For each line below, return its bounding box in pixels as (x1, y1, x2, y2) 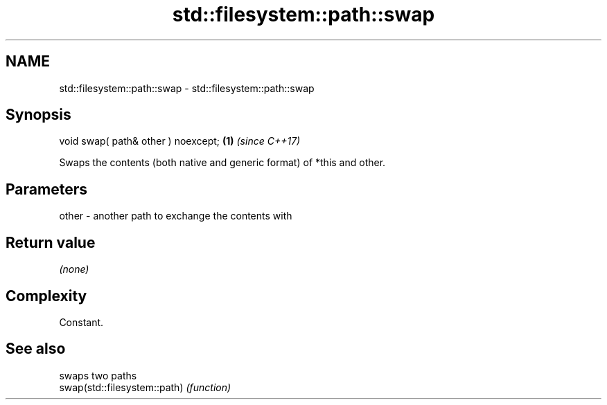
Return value (6, 233, 96, 251)
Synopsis (6, 106, 71, 124)
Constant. (59, 316, 104, 328)
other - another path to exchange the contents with (59, 210, 292, 222)
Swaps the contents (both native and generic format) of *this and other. (59, 156, 386, 169)
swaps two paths (59, 369, 137, 381)
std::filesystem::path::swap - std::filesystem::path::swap (59, 82, 315, 94)
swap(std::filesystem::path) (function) (59, 381, 231, 393)
